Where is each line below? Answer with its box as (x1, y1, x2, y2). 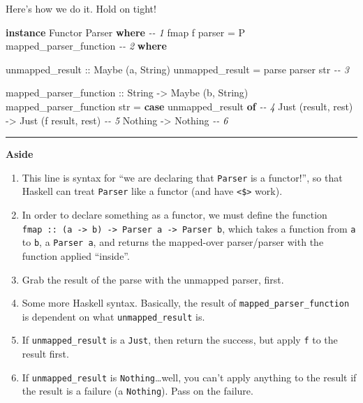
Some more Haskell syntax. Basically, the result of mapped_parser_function (22, 295, 350, 310)
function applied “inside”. (22, 248, 130, 263)
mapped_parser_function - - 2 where (6, 38, 167, 53)
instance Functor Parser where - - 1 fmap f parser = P (6, 24, 246, 39)
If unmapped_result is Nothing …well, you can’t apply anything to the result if (22, 369, 357, 384)
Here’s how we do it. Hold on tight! (6, 1, 156, 15)
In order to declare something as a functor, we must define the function (22, 207, 327, 222)
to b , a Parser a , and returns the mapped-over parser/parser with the (22, 235, 324, 249)
